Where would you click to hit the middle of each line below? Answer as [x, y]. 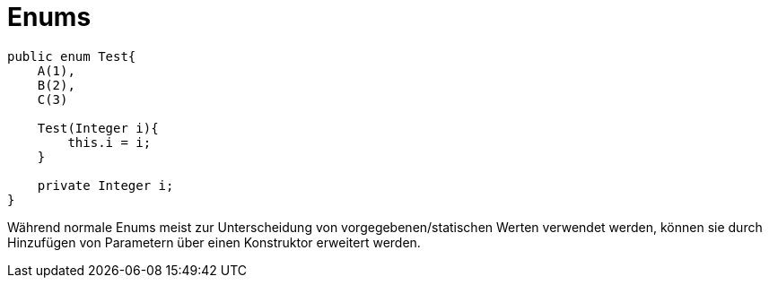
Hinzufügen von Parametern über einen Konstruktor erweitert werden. [214, 242]
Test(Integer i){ [98, 128]
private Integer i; [105, 185]
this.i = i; [109, 142]
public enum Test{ [72, 56]
